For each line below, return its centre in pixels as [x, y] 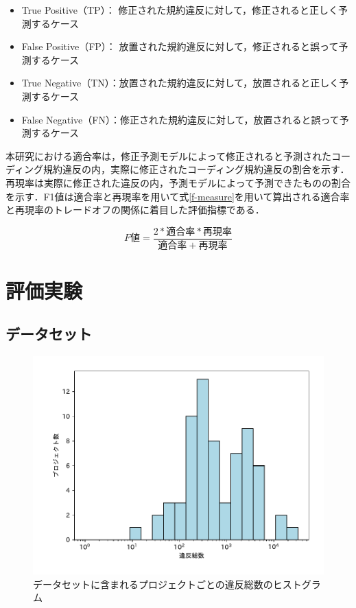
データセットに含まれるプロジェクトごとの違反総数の [153, 584]
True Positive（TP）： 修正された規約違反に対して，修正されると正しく [180, 10]
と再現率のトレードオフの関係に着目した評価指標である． [135, 210]
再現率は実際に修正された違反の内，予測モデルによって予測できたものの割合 [178, 182]
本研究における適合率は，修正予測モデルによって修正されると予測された [168, 155]
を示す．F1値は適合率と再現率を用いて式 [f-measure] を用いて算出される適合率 [178, 196]
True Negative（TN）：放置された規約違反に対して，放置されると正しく [180, 83]
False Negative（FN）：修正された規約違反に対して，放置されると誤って [180, 119]
